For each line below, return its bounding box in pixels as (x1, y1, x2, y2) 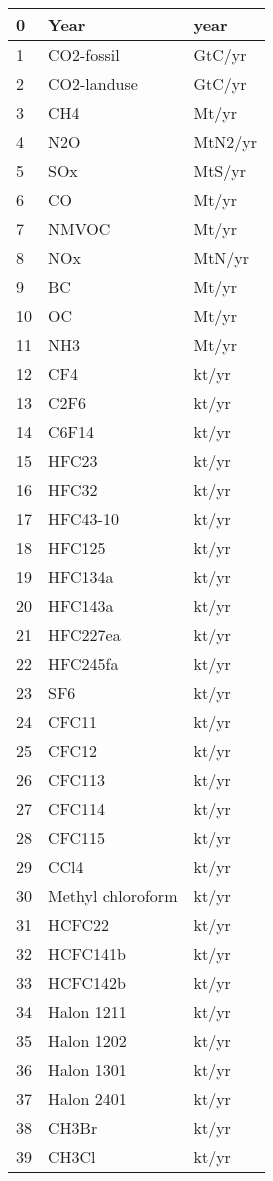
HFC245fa (48, 652, 119, 675)
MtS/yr (193, 159, 246, 182)
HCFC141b (48, 942, 127, 965)
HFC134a (48, 565, 114, 588)
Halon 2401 (48, 1087, 127, 1110)
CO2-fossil (48, 43, 120, 66)
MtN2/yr (193, 130, 258, 153)
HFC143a (48, 594, 114, 617)
